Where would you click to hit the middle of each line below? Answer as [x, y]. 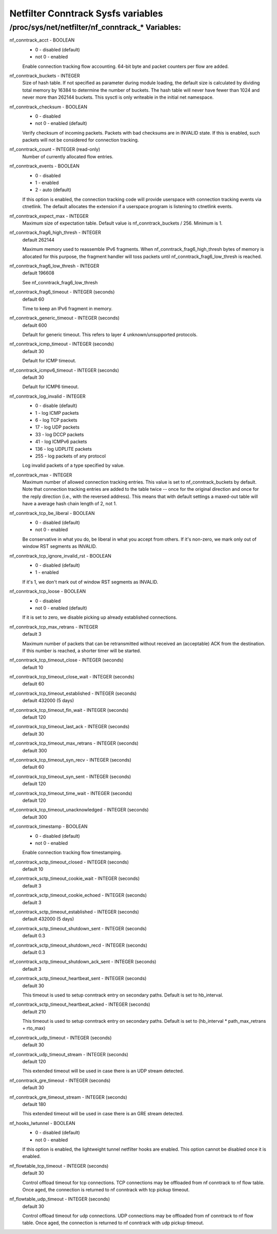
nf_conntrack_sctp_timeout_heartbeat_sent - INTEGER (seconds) [78, 979]
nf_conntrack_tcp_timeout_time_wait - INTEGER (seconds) [71, 793]
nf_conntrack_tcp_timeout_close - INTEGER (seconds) [67, 660]
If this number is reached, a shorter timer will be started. [82, 651]
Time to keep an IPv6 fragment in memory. [67, 308]
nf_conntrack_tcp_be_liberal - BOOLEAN [52, 513]
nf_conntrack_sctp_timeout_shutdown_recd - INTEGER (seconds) [78, 945]
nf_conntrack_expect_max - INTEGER [49, 216]
